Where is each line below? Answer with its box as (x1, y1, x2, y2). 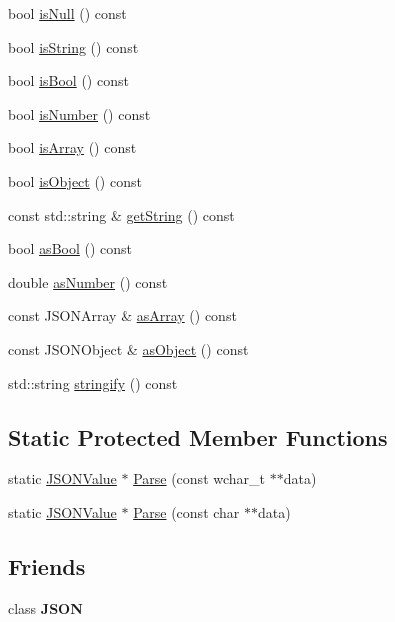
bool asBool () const (8, 238, 133, 259)
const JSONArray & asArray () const (8, 305, 237, 326)
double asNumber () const (8, 271, 168, 292)
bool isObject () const (8, 170, 142, 191)
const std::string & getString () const (8, 204, 235, 225)
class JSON (8, 597, 83, 618)
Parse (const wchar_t (133, 468, 266, 489)
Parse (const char (133, 501, 240, 522)
